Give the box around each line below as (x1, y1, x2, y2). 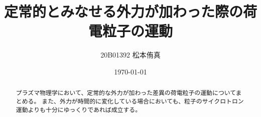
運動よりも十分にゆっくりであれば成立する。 (16, 105, 142, 113)
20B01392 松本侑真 (100, 49, 161, 60)
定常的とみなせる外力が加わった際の (4, 1, 243, 21)
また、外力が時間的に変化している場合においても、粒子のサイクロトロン (42, 96, 244, 105)
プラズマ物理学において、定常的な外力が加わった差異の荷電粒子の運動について (16, 88, 236, 97)
